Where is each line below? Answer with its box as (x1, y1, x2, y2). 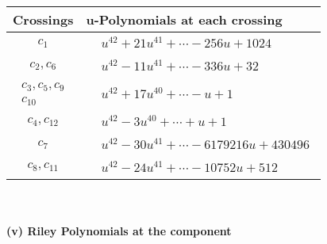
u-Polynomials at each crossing (86, 10, 283, 29)
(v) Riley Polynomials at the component (6, 223, 232, 239)
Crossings (13, 10, 74, 29)
